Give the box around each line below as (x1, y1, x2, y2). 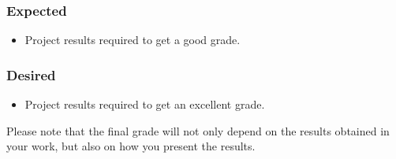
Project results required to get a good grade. (24, 31, 241, 48)
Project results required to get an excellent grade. (24, 96, 265, 113)
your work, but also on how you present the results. (6, 138, 256, 154)
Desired (6, 65, 56, 84)
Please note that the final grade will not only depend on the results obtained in (6, 122, 390, 139)
